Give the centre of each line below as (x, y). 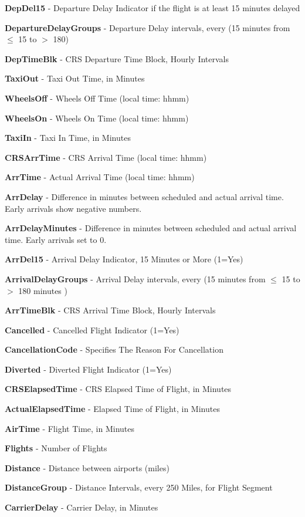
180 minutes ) (43, 290)
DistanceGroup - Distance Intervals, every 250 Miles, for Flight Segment (139, 487)
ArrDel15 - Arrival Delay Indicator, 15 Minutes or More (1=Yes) (124, 259)
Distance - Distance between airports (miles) (87, 467)
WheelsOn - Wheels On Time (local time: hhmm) (97, 118)
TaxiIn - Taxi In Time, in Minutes (68, 138)
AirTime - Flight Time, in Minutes (70, 428)
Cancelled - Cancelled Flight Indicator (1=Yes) (92, 330)
